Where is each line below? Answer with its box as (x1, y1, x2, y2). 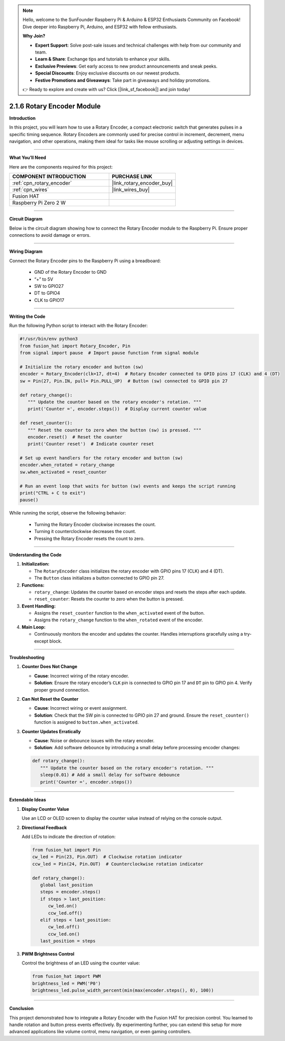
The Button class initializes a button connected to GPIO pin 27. (34, 575, 165, 581)
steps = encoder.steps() (40, 889, 101, 895)
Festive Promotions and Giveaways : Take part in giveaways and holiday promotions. (35, 77, 211, 83)
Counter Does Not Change (21, 664, 77, 670)
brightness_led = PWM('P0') (32, 980, 101, 986)
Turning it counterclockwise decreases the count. (34, 529, 136, 535)
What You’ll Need (9, 155, 46, 161)
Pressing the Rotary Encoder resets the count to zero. (34, 536, 145, 542)
